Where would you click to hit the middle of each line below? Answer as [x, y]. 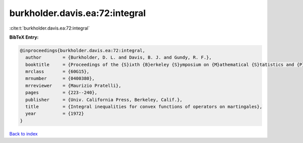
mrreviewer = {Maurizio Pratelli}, [73, 86]
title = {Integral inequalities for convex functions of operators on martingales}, [144, 107]
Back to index [23, 133]
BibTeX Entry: [24, 37]
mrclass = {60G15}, [57, 72]
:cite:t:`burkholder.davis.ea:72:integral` [49, 28]
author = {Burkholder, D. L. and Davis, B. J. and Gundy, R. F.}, [119, 57]
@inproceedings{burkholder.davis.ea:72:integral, [83, 50]
